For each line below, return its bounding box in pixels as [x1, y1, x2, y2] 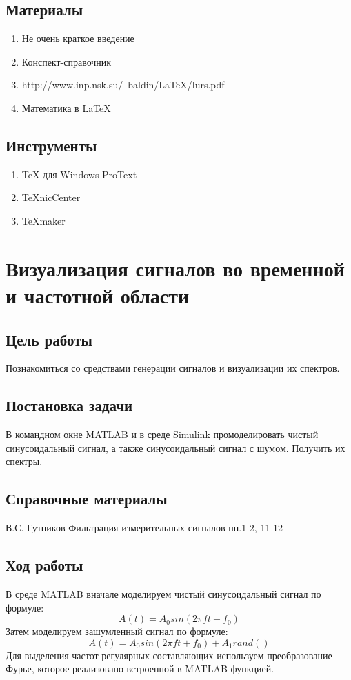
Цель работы [6, 328, 92, 350]
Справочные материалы [6, 488, 168, 509]
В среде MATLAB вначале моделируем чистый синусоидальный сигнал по [6, 586, 321, 601]
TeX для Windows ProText [21, 167, 137, 181]
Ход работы [6, 554, 83, 576]
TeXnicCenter [21, 190, 81, 205]
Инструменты [6, 134, 97, 155]
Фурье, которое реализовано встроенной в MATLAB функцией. [6, 661, 274, 676]
